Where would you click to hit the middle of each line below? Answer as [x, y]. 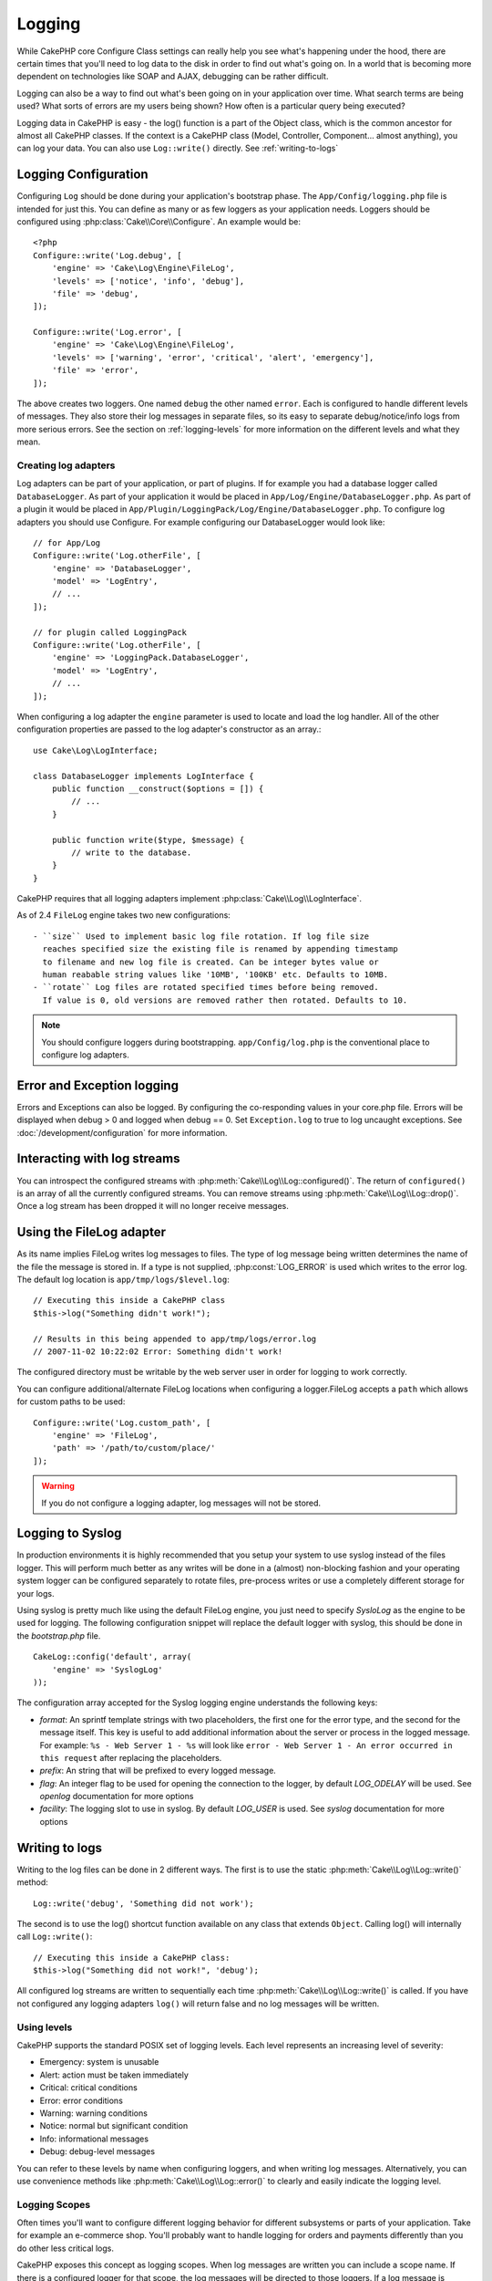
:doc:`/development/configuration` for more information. [122, 1132]
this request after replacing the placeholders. [131, 1757]
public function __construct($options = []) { [158, 788]
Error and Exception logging [98, 1085]
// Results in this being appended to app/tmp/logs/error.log [175, 1338]
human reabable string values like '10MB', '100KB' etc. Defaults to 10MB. [215, 975]
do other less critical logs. [65, 2248]
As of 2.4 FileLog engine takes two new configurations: [124, 915]
